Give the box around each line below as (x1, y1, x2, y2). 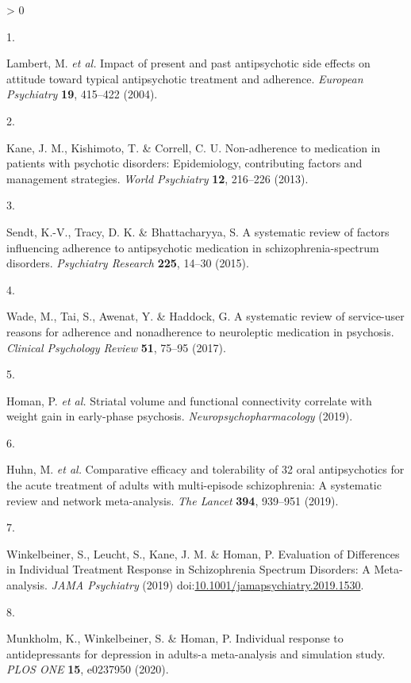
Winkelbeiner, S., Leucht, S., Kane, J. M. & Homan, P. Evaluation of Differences (6, 545, 400, 562)
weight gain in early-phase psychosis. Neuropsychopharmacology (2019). (6, 408, 353, 424)
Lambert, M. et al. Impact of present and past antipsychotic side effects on (6, 55, 371, 71)
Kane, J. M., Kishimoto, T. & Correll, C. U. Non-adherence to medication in (6, 139, 381, 155)
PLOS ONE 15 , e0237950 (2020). (6, 661, 169, 677)
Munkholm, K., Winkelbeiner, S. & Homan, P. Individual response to (6, 630, 344, 647)
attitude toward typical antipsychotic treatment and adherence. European (6, 70, 363, 86)
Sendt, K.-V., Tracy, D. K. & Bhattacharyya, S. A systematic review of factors (6, 223, 390, 240)
